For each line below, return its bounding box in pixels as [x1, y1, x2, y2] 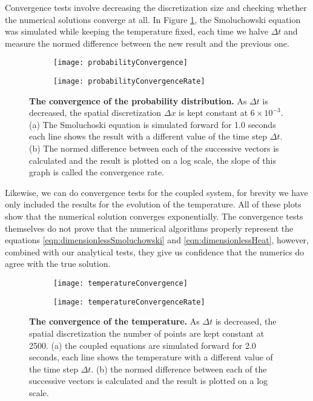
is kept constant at [179, 106, 248, 119]
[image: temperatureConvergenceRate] [53, 297, 205, 306]
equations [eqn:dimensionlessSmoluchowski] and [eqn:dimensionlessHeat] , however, [5, 234, 309, 246]
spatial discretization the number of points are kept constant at [29, 326, 265, 339]
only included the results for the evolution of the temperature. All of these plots [5, 198, 301, 211]
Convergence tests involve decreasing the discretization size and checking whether [5, 1, 307, 13]
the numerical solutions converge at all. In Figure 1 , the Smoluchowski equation [5, 13, 301, 25]
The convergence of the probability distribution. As [29, 94, 247, 107]
